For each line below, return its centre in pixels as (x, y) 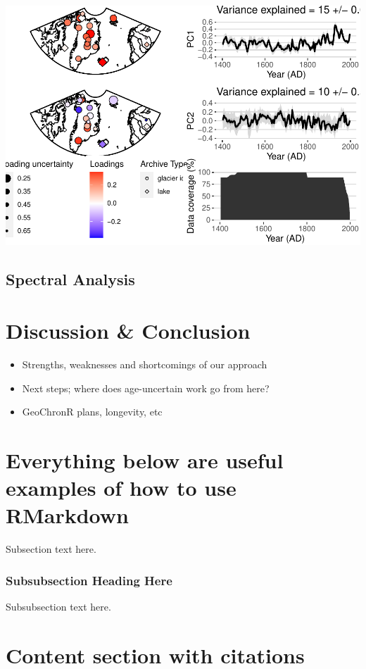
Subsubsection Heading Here (89, 580)
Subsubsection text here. (58, 607)
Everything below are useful (145, 460)
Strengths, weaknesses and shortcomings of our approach (145, 364)
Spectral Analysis (70, 279)
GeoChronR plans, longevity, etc (92, 412)
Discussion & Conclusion (128, 331)
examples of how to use (121, 488)
